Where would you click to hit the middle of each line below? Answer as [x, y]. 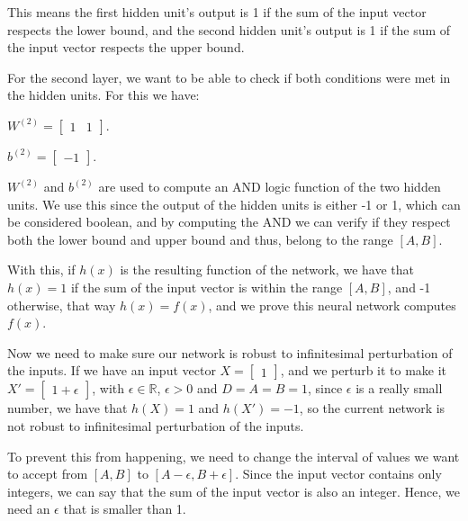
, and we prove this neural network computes [332, 305]
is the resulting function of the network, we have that [267, 269]
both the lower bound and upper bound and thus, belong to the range [200, 239]
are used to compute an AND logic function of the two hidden [270, 186]
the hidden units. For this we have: [103, 95]
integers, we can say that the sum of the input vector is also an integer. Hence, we [234, 491]
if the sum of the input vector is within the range [207, 287]
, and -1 [409, 287]
